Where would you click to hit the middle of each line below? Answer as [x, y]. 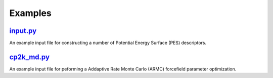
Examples [30, 13]
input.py [23, 31]
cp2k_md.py [30, 57]
